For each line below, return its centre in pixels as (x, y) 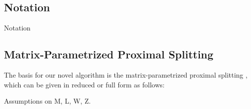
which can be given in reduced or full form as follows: (84, 84)
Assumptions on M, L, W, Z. (47, 101)
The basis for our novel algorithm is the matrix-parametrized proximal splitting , (126, 75)
